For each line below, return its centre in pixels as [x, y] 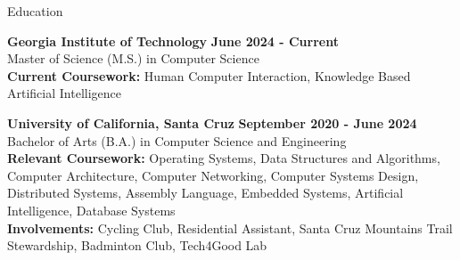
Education [35, 11]
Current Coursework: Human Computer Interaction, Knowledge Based [209, 75]
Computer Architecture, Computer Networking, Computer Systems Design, [213, 175]
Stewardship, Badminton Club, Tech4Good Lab [137, 245]
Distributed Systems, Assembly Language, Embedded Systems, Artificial [205, 193]
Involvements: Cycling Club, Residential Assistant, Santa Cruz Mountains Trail [230, 227]
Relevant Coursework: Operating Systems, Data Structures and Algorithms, [224, 158]
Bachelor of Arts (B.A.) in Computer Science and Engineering [177, 140]
